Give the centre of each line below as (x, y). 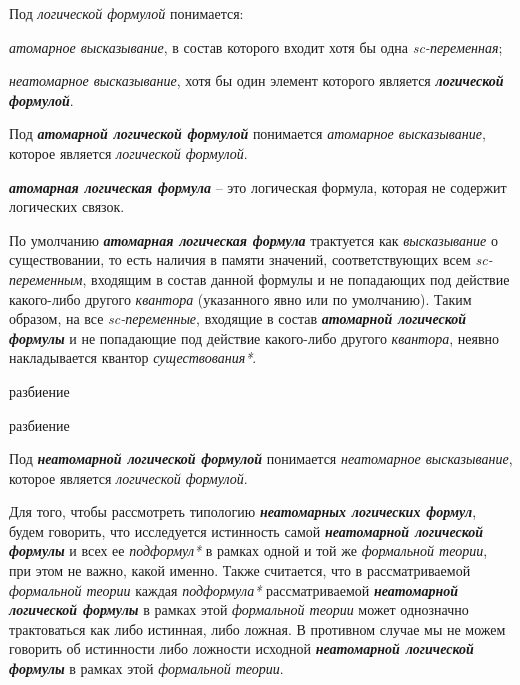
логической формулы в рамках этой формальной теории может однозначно (239, 609)
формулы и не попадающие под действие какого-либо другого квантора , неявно (254, 337)
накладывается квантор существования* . (133, 357)
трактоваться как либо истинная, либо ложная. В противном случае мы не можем (257, 628)
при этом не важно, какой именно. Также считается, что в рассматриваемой (240, 570)
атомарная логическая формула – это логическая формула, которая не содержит (258, 186)
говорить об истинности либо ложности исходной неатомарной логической (241, 648)
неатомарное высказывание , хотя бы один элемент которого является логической (256, 80)
